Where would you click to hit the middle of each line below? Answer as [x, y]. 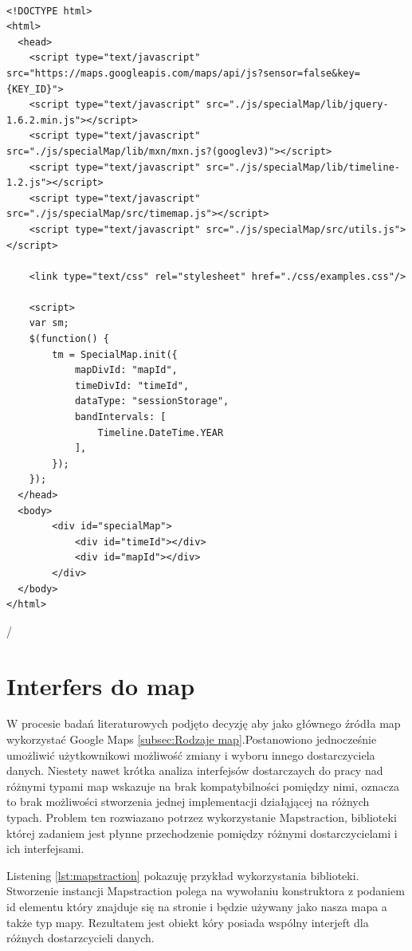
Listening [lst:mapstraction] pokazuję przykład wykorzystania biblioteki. [183, 875]
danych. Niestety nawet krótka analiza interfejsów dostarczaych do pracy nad [195, 770]
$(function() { [69, 339]
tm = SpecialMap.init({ [115, 354]
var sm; [49, 323]
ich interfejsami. [45, 849]
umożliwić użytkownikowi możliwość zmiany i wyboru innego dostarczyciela [191, 755]
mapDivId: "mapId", [126, 370]
